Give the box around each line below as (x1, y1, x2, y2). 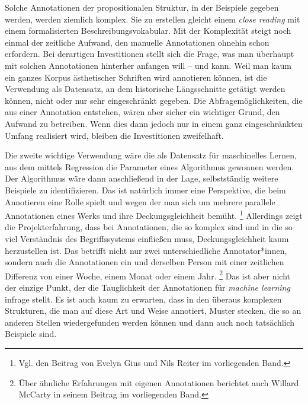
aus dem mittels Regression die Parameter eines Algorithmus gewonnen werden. (5, 160, 294, 173)
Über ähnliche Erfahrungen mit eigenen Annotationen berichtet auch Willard (18, 376, 299, 389)
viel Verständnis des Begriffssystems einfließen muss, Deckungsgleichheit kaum (5, 232, 289, 244)
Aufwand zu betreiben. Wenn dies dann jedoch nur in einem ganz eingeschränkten (5, 117, 303, 129)
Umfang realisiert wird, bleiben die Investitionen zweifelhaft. (5, 129, 224, 141)
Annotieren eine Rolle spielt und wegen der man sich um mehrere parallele (5, 195, 275, 208)
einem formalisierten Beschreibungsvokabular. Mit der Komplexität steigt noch (5, 24, 291, 37)
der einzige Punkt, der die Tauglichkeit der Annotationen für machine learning (5, 281, 290, 293)
